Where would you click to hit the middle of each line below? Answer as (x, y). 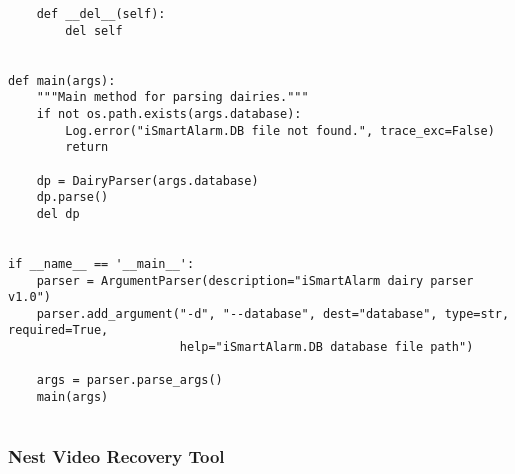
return (87, 147)
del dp (58, 213)
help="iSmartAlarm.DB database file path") (326, 347)
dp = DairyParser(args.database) (147, 180)
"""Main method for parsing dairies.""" (172, 97)
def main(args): (62, 80)
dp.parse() (72, 197)
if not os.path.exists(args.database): (169, 113)
